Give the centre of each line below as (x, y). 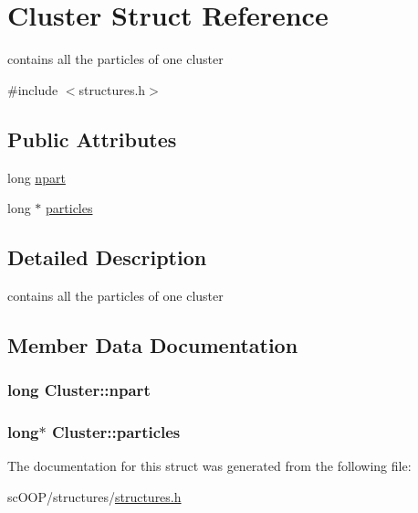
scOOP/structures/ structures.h (94, 496)
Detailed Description (107, 257)
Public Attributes (92, 139)
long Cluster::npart (79, 390)
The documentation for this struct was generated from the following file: (209, 466)
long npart (37, 177)
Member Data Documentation (153, 344)
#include (33, 89)
